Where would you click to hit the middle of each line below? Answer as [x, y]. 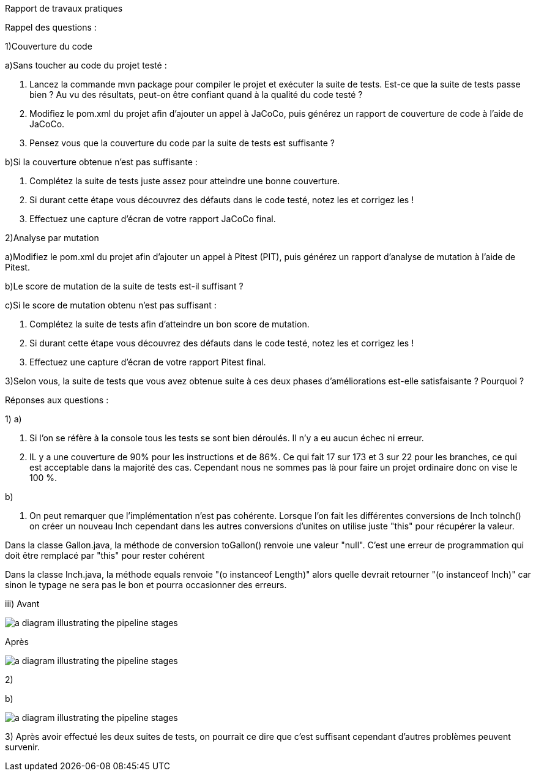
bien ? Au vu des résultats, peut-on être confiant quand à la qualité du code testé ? [196, 95]
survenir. [23, 747]
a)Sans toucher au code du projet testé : [86, 65]
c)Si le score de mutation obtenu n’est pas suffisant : [111, 305]
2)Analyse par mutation [52, 238]
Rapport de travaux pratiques [64, 8]
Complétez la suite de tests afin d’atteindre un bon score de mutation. [169, 324]
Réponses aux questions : [57, 400]
